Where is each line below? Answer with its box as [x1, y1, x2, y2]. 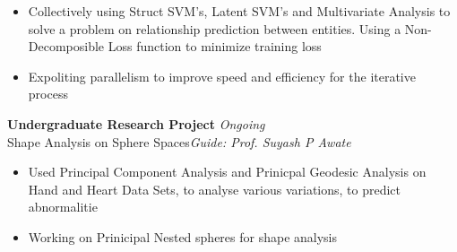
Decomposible [28, 37, 105, 56]
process [28, 84, 68, 103]
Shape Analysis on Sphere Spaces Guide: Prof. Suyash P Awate [7, 132, 351, 151]
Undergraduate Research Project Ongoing [7, 114, 265, 133]
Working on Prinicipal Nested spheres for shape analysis [28, 227, 338, 246]
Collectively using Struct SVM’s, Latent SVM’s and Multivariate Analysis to [28, 2, 451, 20]
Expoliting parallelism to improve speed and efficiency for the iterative [28, 66, 416, 85]
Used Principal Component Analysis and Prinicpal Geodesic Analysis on [28, 162, 427, 181]
